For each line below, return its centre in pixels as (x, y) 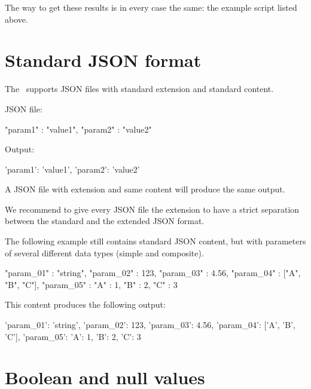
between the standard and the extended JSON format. (105, 221)
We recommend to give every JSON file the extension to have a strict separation (152, 209)
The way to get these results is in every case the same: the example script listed (151, 7)
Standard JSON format (103, 60)
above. (16, 19)
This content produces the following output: (85, 304)
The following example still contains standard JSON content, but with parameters (155, 241)
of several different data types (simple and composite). (104, 252)
